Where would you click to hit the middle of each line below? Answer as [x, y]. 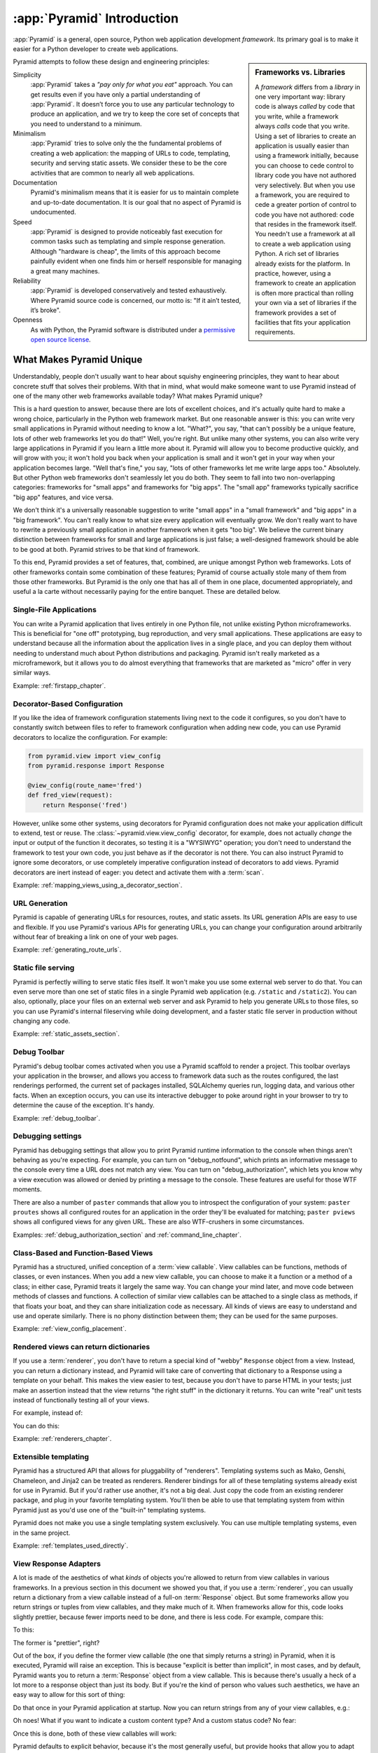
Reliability [27, 280]
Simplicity [27, 74]
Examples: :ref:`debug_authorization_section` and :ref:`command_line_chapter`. [127, 1235]
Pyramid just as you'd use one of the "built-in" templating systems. [110, 1510]
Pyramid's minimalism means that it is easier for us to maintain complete [135, 192]
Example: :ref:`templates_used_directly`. [71, 1545]
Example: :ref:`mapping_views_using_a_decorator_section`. [98, 885]
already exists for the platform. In [303, 264]
